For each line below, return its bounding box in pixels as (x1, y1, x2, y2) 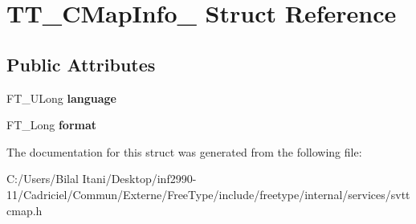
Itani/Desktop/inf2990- (82, 170, 197, 187)
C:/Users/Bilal (6, 170, 79, 187)
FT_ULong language (6, 89, 116, 106)
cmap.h (6, 202, 43, 218)
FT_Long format (6, 116, 97, 133)
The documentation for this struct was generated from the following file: (6, 143, 362, 160)
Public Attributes (6, 51, 156, 76)
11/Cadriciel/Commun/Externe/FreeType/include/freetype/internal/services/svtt (6, 185, 410, 202)
